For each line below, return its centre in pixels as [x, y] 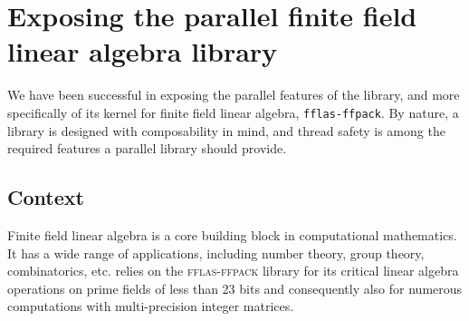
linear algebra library [143, 51]
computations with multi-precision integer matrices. [151, 306]
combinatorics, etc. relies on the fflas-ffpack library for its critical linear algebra [233, 271]
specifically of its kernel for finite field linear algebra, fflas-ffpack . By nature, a [233, 112]
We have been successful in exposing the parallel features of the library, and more [234, 95]
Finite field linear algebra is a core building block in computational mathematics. [232, 234]
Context [46, 197]
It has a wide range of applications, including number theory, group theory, [216, 253]
